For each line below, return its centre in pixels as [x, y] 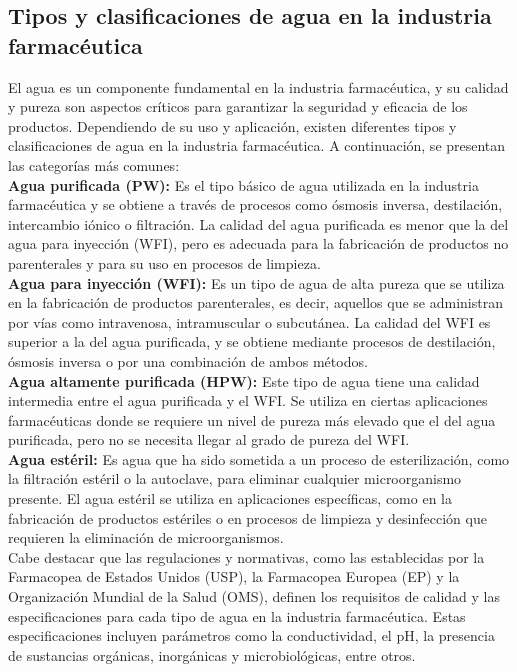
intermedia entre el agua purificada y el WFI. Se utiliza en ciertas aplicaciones [248, 400]
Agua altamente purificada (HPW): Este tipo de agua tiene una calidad [244, 380]
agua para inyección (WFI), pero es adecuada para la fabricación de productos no [258, 243]
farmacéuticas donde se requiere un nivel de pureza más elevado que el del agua [252, 419]
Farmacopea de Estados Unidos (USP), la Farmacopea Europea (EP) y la [234, 576]
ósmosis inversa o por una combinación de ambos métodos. [188, 360]
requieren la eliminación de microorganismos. [146, 537]
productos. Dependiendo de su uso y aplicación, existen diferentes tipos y [232, 125]
